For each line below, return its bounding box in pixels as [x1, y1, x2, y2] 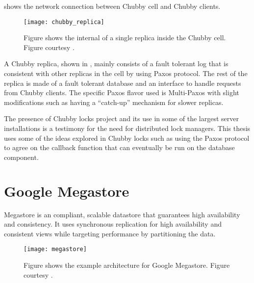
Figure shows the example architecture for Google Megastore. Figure [24, 259, 230, 270]
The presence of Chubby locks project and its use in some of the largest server [4, 113, 239, 124]
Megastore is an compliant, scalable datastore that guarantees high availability [4, 209, 240, 219]
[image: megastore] [24, 246, 87, 253]
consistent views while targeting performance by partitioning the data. [4, 228, 216, 238]
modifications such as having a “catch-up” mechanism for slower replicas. [4, 97, 224, 107]
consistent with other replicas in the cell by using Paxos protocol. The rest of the [4, 68, 248, 78]
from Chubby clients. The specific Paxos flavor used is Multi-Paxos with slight [4, 87, 239, 98]
